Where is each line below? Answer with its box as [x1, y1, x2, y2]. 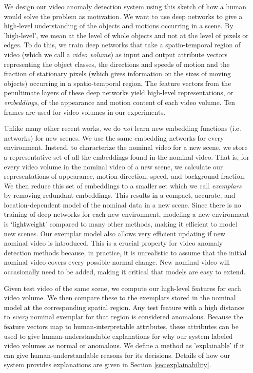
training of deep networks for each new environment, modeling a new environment [4, 209, 250, 219]
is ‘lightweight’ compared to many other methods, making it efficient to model [4, 219, 237, 229]
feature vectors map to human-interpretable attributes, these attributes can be [4, 321, 239, 331]
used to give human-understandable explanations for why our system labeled [4, 331, 233, 341]
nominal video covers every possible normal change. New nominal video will [4, 257, 230, 267]
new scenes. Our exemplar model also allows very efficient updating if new [4, 228, 226, 238]
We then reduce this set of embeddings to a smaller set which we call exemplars [4, 180, 242, 190]
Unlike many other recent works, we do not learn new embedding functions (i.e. [4, 123, 241, 133]
